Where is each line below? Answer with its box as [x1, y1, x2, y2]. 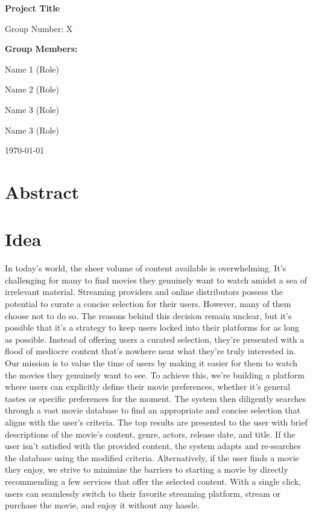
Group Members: [5, 42, 78, 55]
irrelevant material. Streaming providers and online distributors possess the [5, 285, 283, 298]
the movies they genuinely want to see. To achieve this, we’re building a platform [5, 368, 305, 381]
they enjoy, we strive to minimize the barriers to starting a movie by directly [5, 463, 288, 476]
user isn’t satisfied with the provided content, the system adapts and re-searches [5, 439, 301, 452]
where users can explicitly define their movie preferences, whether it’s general [5, 380, 291, 393]
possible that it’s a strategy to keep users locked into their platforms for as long [5, 321, 300, 334]
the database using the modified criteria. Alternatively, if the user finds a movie [5, 451, 299, 464]
